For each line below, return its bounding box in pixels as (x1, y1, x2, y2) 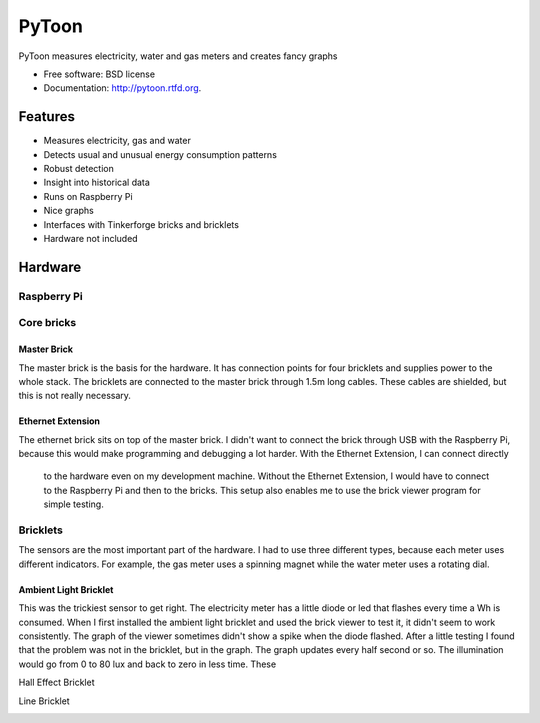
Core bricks (18, 316, 77, 330)
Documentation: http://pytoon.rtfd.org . (43, 82, 202, 94)
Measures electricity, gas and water (43, 135, 192, 147)
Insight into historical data (43, 176, 150, 189)
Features (18, 108, 75, 125)
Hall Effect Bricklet (18, 676, 95, 689)
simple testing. (43, 498, 104, 510)
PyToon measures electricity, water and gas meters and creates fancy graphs (18, 50, 338, 62)
